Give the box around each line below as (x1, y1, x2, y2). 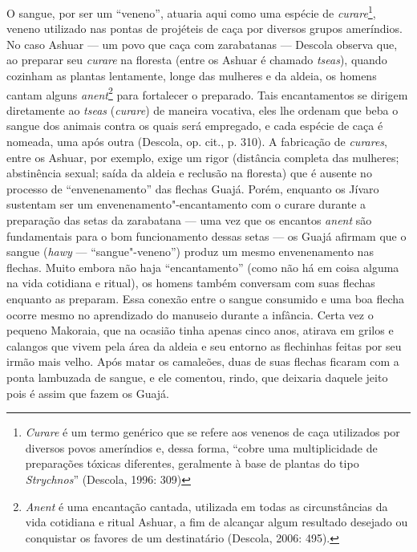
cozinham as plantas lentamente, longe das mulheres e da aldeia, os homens (6, 67, 377, 84)
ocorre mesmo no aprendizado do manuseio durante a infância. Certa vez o (6, 306, 374, 323)
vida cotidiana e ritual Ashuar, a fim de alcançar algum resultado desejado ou (25, 513, 408, 530)
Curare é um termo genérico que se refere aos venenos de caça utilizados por (25, 424, 400, 440)
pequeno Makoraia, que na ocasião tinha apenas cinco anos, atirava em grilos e (6, 322, 394, 339)
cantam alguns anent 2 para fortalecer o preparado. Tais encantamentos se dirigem (6, 83, 408, 103)
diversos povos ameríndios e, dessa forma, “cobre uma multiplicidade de (25, 439, 378, 456)
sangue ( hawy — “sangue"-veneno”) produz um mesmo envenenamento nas (6, 243, 374, 260)
